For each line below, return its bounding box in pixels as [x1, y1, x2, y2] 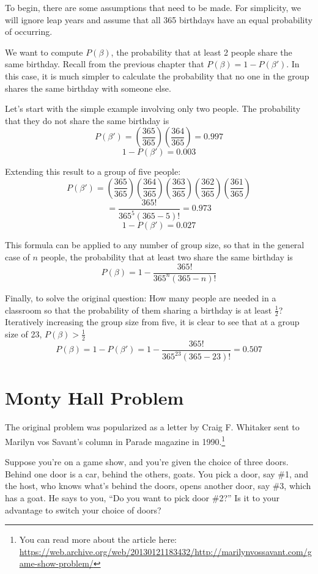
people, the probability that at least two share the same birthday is [40, 250, 293, 263]
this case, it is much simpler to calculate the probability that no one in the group [5, 69, 309, 82]
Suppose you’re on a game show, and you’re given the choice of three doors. [5, 455, 289, 468]
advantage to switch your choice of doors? [5, 503, 161, 516]
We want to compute [5, 45, 83, 58]
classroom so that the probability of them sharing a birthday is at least [5, 303, 272, 316]
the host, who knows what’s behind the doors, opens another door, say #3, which [5, 479, 311, 492]
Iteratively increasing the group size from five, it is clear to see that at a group [5, 315, 300, 328]
